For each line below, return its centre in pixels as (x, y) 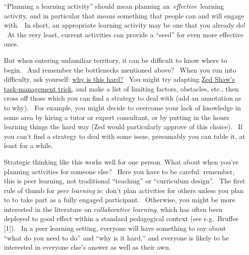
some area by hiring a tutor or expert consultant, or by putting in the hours (117, 117)
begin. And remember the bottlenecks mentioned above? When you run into (120, 69)
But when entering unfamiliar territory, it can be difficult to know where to (116, 60)
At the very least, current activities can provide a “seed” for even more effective (125, 34)
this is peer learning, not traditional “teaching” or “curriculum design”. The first (124, 181)
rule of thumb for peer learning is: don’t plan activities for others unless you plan (124, 190)
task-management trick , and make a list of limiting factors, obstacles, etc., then (121, 88)
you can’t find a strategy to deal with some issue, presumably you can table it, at (124, 136)
